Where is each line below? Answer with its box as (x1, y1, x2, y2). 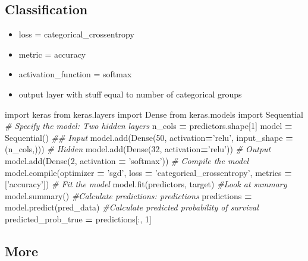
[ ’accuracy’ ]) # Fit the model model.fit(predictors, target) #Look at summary (5, 178, 287, 190)
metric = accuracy (18, 48, 86, 60)
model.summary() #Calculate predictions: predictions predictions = (5, 189, 252, 202)
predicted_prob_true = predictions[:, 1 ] (5, 212, 152, 225)
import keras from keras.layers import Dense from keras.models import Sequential (5, 108, 303, 120)
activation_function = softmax (18, 68, 132, 80)
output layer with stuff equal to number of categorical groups (18, 87, 242, 100)
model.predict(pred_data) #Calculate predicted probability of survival (5, 201, 259, 213)
